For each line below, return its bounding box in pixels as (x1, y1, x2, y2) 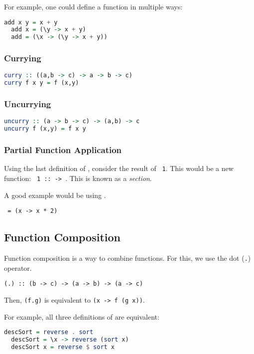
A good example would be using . (4, 189, 106, 200)
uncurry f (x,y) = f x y (4, 125, 86, 133)
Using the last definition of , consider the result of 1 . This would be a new (4, 163, 234, 174)
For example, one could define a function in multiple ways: (4, 1, 183, 11)
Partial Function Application (4, 144, 122, 156)
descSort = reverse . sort (4, 329, 94, 336)
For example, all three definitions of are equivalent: (4, 311, 159, 322)
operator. (4, 262, 32, 273)
